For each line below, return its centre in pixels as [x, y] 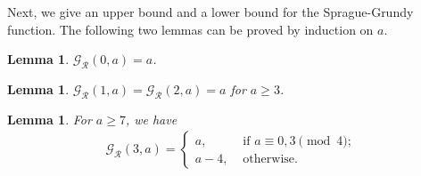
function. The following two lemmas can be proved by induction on [190, 29]
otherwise [269, 159]
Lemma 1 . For [50, 119]
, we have [151, 119]
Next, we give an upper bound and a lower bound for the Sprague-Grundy [210, 12]
